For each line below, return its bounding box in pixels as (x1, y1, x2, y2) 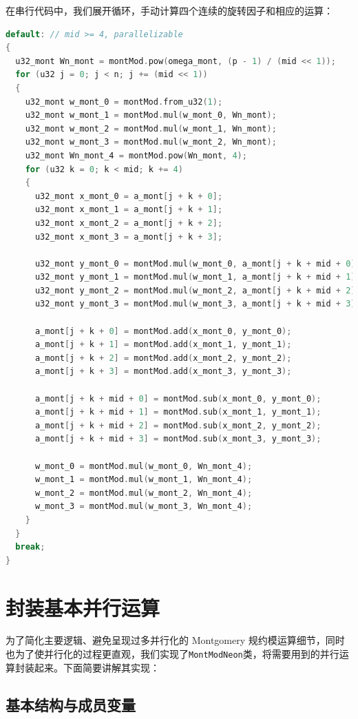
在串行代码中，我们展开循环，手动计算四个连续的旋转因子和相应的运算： (6, 3, 333, 17)
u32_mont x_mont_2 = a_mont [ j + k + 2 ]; (34, 218, 223, 228)
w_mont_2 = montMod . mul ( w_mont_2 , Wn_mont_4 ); (34, 488, 253, 498)
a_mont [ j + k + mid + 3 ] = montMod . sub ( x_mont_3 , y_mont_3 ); (34, 434, 322, 444)
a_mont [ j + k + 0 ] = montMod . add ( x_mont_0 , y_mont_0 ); (34, 326, 292, 336)
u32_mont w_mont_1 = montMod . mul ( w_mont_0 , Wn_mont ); (25, 110, 277, 121)
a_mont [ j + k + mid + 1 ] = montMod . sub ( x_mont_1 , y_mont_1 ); (34, 407, 322, 417)
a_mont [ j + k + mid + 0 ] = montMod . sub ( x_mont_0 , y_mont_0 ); (34, 393, 322, 404)
